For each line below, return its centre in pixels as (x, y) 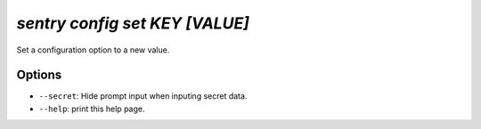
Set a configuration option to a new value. (93, 50)
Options (39, 75)
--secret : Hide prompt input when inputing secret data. (143, 96)
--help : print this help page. (92, 109)
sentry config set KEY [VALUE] (133, 23)
